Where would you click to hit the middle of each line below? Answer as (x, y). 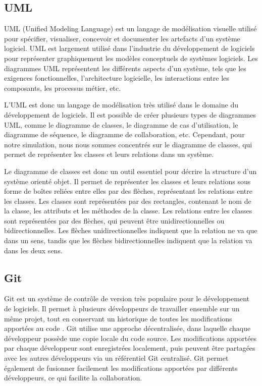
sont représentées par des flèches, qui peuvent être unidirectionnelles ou (114, 220)
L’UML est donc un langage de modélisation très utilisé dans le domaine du (121, 105)
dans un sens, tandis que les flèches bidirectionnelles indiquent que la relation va (128, 240)
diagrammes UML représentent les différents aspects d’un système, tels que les (125, 68)
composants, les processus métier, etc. (63, 88)
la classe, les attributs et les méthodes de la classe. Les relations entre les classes (128, 211)
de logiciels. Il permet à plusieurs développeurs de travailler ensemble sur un (122, 309)
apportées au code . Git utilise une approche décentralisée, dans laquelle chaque (127, 328)
